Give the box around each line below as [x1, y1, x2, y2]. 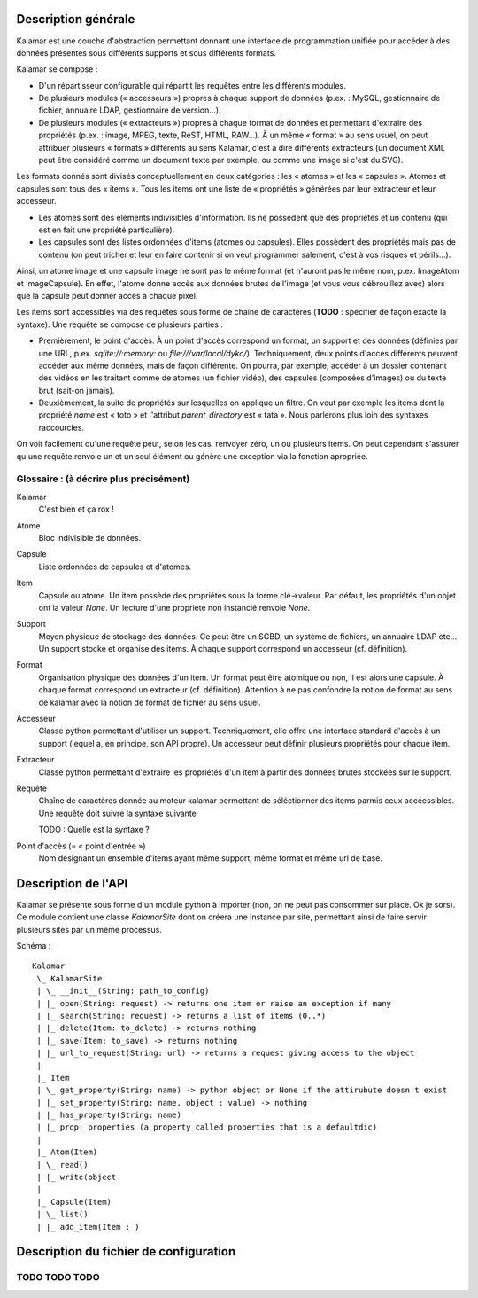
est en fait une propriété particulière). [38, 224, 175, 235]
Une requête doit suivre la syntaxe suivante [38, 808, 197, 818]
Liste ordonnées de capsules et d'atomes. [38, 561, 192, 572]
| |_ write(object [36, 1172, 117, 1183]
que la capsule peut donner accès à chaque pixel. [16, 290, 198, 301]
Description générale [16, 12, 135, 27]
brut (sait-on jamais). [38, 385, 115, 395]
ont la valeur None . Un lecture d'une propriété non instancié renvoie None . [38, 602, 311, 613]
